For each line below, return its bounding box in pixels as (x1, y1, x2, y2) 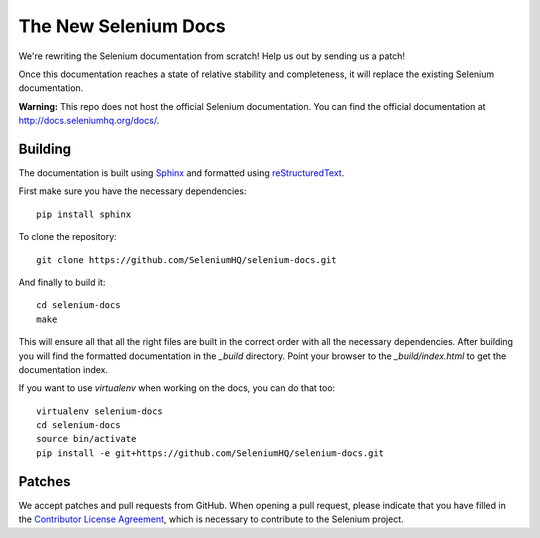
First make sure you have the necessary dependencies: (18, 185, 247, 197)
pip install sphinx (36, 208, 132, 220)
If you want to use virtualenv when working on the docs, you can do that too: (18, 382, 336, 394)
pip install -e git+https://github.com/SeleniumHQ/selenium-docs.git (36, 447, 385, 459)
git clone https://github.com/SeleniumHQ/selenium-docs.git (36, 254, 337, 265)
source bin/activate (36, 433, 137, 445)
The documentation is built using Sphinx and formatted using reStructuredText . (18, 167, 345, 179)
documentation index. (18, 363, 109, 375)
